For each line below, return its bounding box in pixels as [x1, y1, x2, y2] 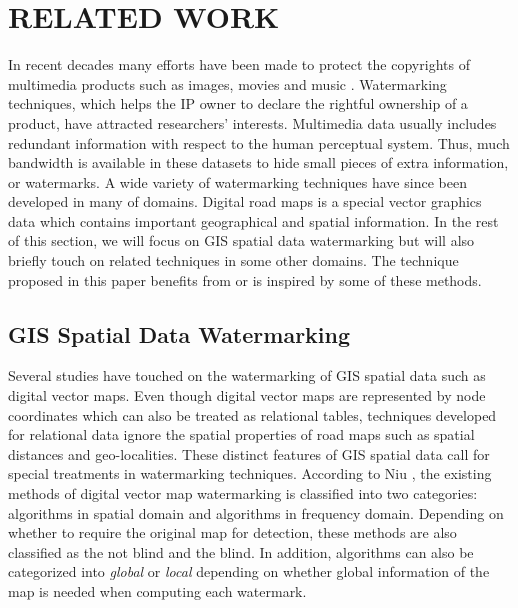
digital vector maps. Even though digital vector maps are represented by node [8, 385, 486, 406]
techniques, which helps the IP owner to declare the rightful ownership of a [8, 93, 468, 114]
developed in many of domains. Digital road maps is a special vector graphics [8, 191, 482, 212]
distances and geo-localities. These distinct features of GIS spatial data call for [8, 443, 490, 464]
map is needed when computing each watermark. [8, 580, 307, 601]
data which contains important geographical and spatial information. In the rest [8, 210, 499, 231]
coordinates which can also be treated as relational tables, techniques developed [8, 404, 497, 425]
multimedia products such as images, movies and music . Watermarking [8, 73, 447, 94]
